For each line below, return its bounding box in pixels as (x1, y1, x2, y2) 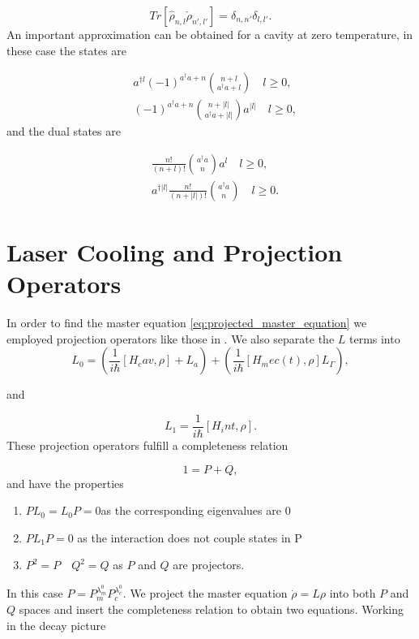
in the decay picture (6, 616, 106, 633)
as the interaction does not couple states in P (77, 529, 302, 546)
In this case (6, 585, 63, 602)
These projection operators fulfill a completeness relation (6, 437, 289, 454)
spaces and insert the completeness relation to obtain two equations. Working (19, 600, 404, 617)
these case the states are (6, 41, 127, 58)
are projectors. (173, 556, 245, 573)
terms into (348, 330, 400, 347)
